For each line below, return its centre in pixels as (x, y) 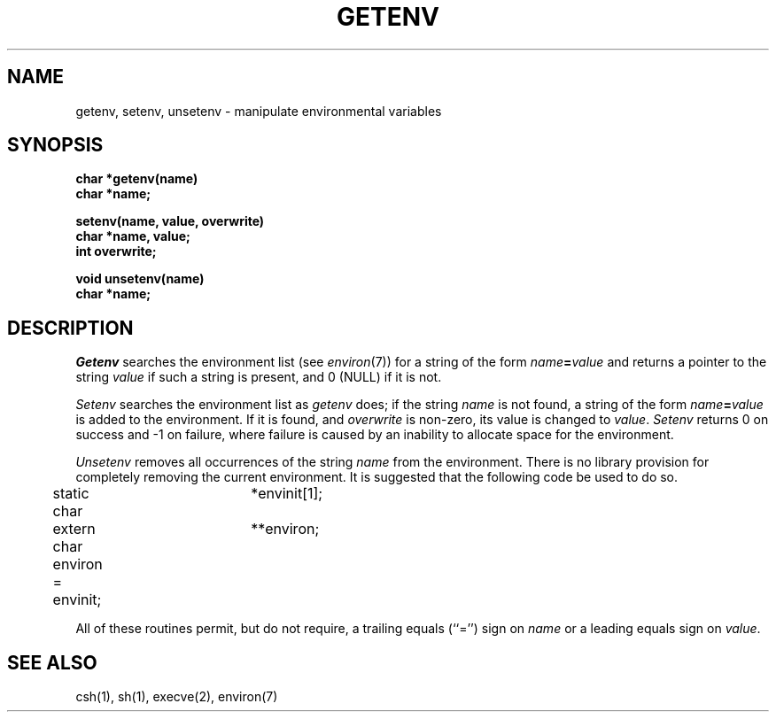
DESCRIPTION (70, 328)
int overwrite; (116, 251)
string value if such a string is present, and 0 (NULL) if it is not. (259, 377)
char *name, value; (133, 236)
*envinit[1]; (287, 494)
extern (74, 529)
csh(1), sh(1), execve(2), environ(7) (177, 697)
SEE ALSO (52, 662)
